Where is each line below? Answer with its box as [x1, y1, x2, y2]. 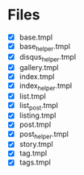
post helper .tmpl [19, 129, 69, 140]
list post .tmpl [19, 100, 58, 112]
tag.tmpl [19, 148, 48, 158]
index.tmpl [19, 71, 55, 81]
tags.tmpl [19, 157, 52, 167]
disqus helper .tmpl [19, 52, 77, 64]
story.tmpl [19, 140, 53, 149]
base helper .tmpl [19, 42, 70, 53]
